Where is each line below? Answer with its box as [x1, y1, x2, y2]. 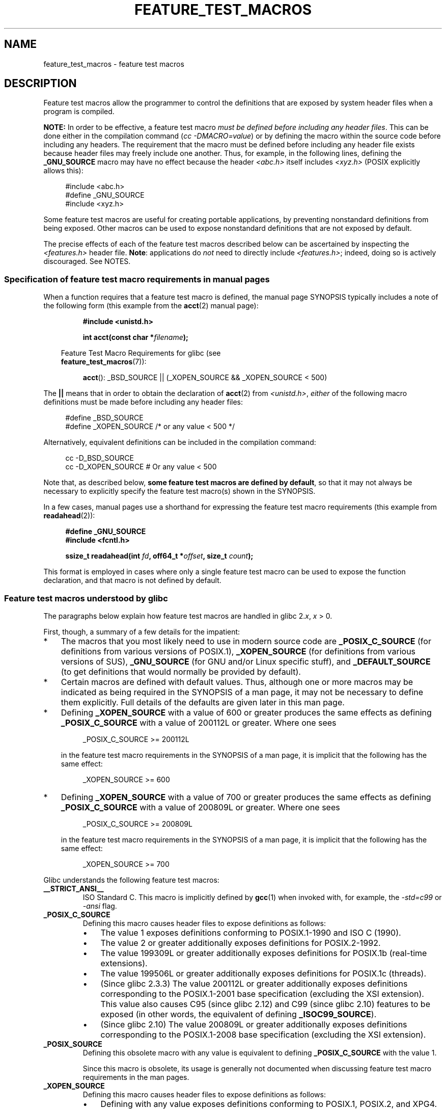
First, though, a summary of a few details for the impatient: [43, 627, 240, 636]
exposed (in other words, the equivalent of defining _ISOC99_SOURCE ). [100, 1009, 377, 1019]
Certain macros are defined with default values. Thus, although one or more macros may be [61, 676, 413, 687]
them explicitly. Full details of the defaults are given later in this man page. [61, 697, 345, 707]
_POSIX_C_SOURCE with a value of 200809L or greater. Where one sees [61, 802, 340, 812]
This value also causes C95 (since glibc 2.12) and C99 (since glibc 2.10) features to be [100, 998, 430, 1009]
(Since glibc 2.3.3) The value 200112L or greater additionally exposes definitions [100, 978, 408, 989]
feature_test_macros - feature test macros [43, 59, 184, 68]
